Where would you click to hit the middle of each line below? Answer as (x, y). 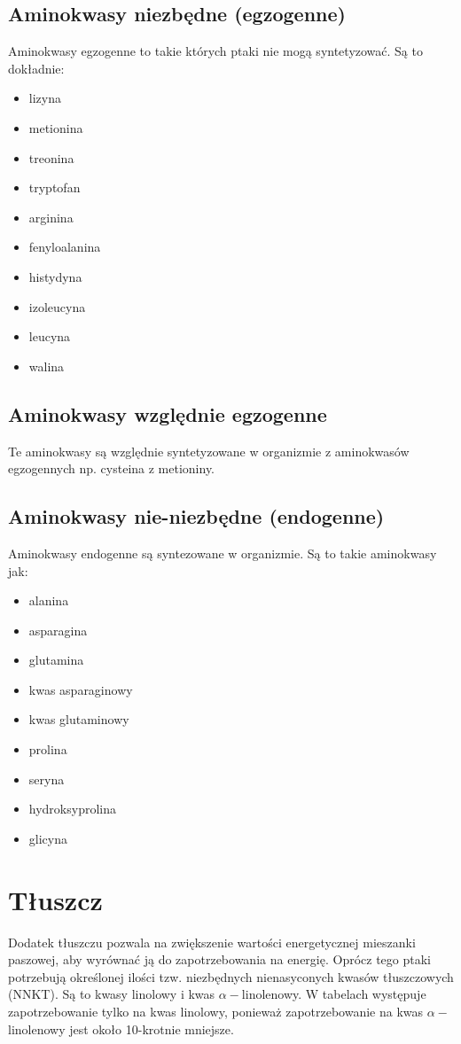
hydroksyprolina (72, 809)
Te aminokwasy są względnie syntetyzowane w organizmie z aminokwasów (209, 451)
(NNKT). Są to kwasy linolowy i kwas (112, 994)
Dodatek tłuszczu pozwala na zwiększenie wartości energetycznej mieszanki (212, 942)
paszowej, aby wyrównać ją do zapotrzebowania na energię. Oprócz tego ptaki (219, 959)
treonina (51, 157)
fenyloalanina (65, 247)
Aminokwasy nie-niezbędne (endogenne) (196, 516)
